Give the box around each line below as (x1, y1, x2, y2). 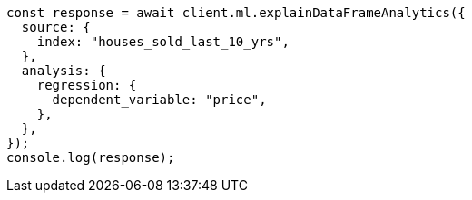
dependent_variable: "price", (52, 92, 267, 107)
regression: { (36, 78, 137, 92)
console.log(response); (6, 150, 175, 165)
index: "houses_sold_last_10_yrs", (36, 34, 290, 49)
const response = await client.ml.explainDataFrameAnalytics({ (6, 5, 466, 20)
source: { (21, 20, 91, 34)
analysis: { (21, 63, 106, 78)
